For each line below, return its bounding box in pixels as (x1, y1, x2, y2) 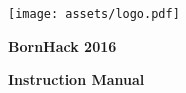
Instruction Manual (8, 69, 145, 90)
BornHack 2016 (8, 35, 117, 56)
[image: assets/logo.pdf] (8, 7, 180, 21)
